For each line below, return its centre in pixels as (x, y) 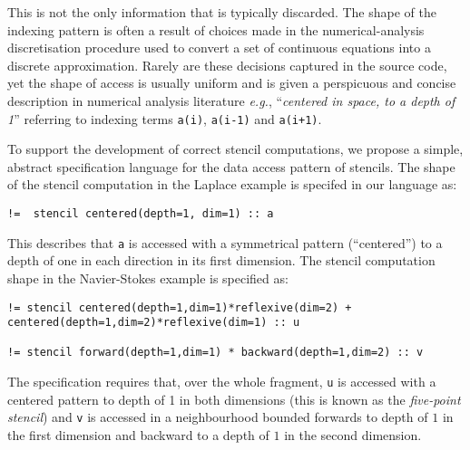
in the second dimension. (353, 435)
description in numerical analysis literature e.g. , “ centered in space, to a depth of (231, 100)
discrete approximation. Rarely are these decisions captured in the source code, (227, 65)
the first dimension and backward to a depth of (138, 435)
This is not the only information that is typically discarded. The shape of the (222, 12)
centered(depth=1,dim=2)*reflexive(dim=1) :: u (154, 323)
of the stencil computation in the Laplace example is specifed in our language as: (232, 184)
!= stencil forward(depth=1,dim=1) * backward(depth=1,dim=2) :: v (215, 353)
